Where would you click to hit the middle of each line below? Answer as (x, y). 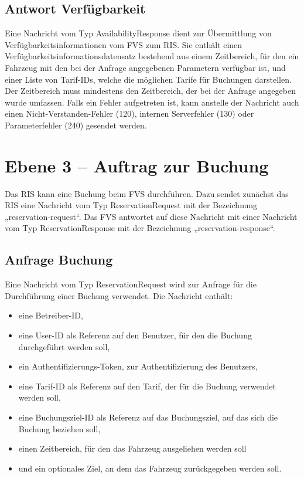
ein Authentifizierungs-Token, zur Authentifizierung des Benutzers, (138, 366)
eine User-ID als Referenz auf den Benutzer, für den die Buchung (135, 335)
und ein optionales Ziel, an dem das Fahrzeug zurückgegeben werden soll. (150, 468)
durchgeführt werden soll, (64, 346)
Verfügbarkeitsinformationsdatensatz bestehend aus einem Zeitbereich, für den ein (152, 56)
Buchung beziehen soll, (59, 428)
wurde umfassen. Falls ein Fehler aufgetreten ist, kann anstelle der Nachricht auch (152, 102)
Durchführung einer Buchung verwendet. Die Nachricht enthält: (119, 295)
